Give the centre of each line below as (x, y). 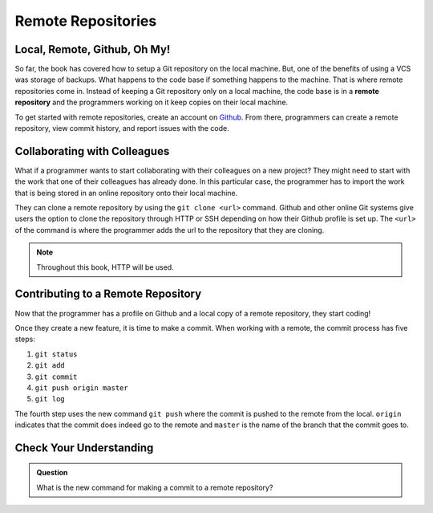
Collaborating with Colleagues (92, 151)
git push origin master (81, 388)
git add (50, 366)
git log (50, 399)
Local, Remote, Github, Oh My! (93, 49)
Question (52, 473)
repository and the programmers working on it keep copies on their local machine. (152, 102)
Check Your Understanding (84, 448)
